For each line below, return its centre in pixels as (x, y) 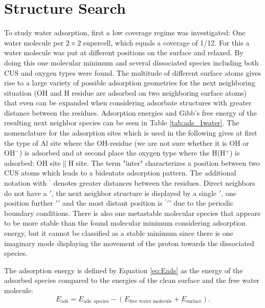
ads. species (96, 302)
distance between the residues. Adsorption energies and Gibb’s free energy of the (130, 112)
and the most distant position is (112, 203)
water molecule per (34, 42)
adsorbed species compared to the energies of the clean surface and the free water (132, 280)
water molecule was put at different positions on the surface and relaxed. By (124, 52)
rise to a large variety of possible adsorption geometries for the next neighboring (130, 83)
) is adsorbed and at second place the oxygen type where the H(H (122, 153)
